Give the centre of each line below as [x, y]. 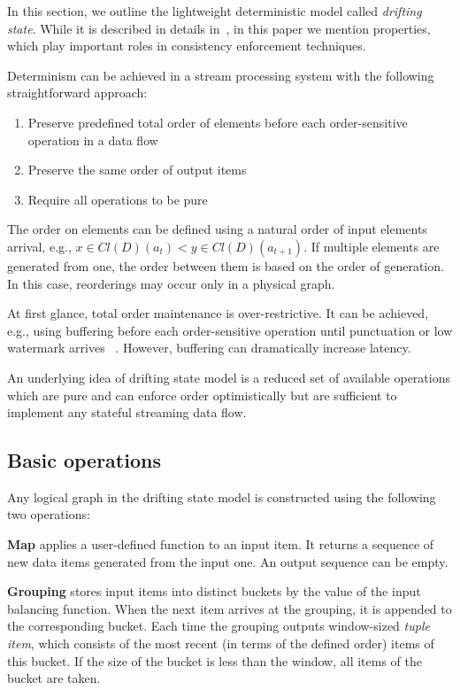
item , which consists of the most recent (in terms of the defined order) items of [221, 643]
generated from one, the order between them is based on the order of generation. [226, 265]
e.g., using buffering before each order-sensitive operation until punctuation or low [230, 330]
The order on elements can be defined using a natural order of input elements [217, 229]
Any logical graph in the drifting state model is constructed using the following [222, 496]
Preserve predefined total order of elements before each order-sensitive [218, 122]
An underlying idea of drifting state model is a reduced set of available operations [229, 377]
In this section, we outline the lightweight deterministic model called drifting [215, 11]
